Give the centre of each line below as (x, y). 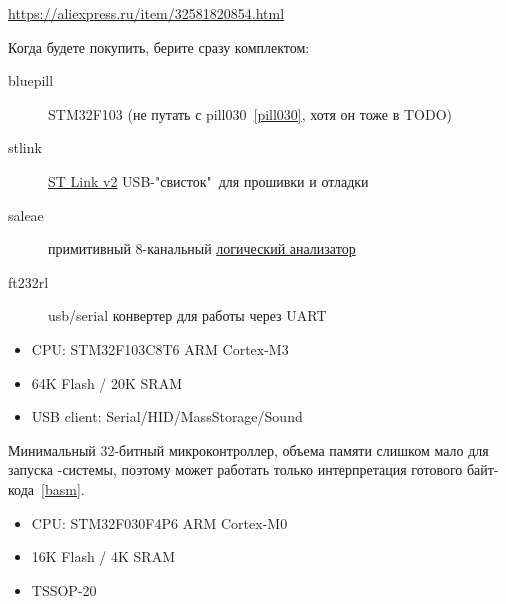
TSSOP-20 (64, 589)
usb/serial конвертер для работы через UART (187, 315)
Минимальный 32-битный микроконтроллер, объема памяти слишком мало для (248, 449)
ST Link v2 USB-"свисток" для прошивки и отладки (208, 180)
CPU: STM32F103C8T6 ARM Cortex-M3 (160, 348)
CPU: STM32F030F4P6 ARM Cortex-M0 (159, 522)
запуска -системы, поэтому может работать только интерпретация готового (235, 469)
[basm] (61, 488)
